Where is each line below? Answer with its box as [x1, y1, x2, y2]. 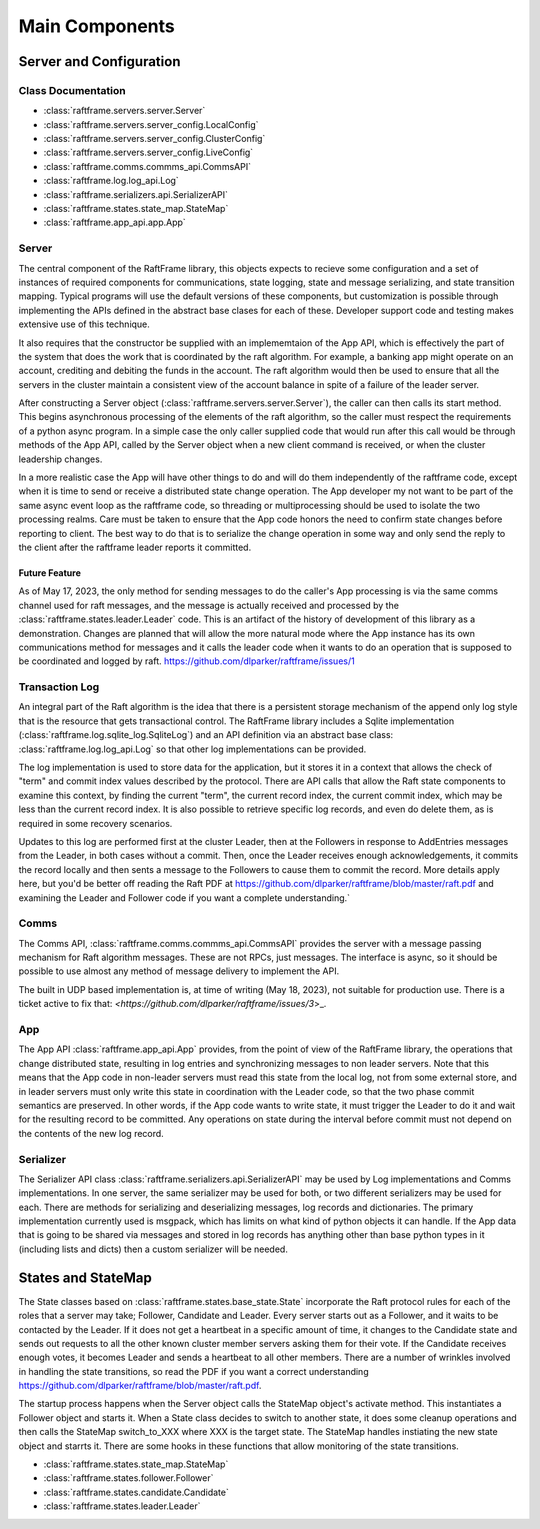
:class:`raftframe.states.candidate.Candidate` [43, 1486, 229, 1498]
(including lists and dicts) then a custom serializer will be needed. [18, 1243, 289, 1255]
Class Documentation [18, 83, 126, 97]
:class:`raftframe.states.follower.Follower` [43, 1472, 214, 1484]
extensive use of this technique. [18, 318, 150, 330]
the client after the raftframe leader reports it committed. [18, 541, 252, 553]
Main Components [18, 15, 175, 37]
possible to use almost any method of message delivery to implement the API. [18, 965, 340, 977]
